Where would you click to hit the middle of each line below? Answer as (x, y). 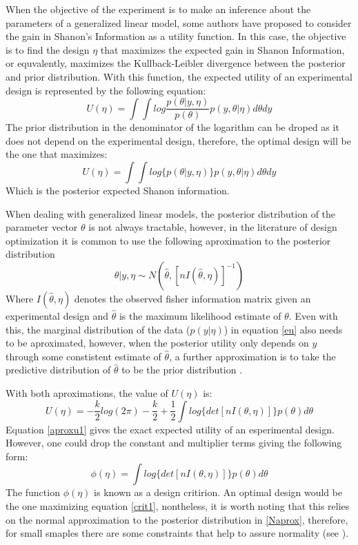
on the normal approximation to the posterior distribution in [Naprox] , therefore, (177, 519)
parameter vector (42, 227)
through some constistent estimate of (83, 356)
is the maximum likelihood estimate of (200, 315)
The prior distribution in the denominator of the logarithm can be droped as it (172, 127)
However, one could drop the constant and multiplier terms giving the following (174, 443)
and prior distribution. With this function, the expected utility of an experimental (179, 76)
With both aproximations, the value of (87, 392)
